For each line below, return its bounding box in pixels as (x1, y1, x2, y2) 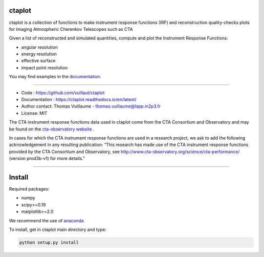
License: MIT (21, 110, 47, 116)
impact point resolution (21, 64, 68, 70)
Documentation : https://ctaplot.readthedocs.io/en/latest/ (21, 97, 137, 103)
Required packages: (9, 186, 50, 192)
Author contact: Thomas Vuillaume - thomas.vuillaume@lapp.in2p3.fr (21, 103, 161, 109)
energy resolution (21, 51, 57, 57)
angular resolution (21, 44, 58, 50)
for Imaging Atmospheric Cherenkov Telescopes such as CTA (9, 26, 133, 32)
